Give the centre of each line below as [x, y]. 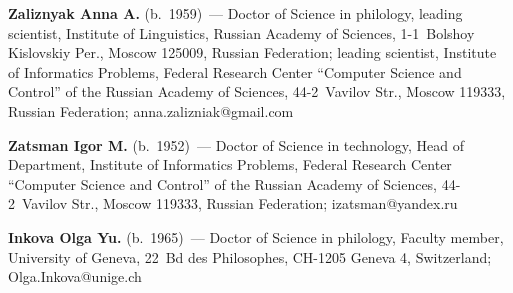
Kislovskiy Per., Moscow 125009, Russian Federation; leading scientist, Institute [252, 52]
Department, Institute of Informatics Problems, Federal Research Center [230, 164]
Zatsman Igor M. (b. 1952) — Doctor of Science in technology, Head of [236, 144]
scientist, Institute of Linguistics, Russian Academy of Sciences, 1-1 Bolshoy [241, 32]
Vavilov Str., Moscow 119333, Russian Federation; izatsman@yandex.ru [239, 203]
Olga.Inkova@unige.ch [75, 276]
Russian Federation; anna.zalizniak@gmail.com [151, 110]
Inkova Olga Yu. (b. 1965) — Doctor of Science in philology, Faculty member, [256, 236]
